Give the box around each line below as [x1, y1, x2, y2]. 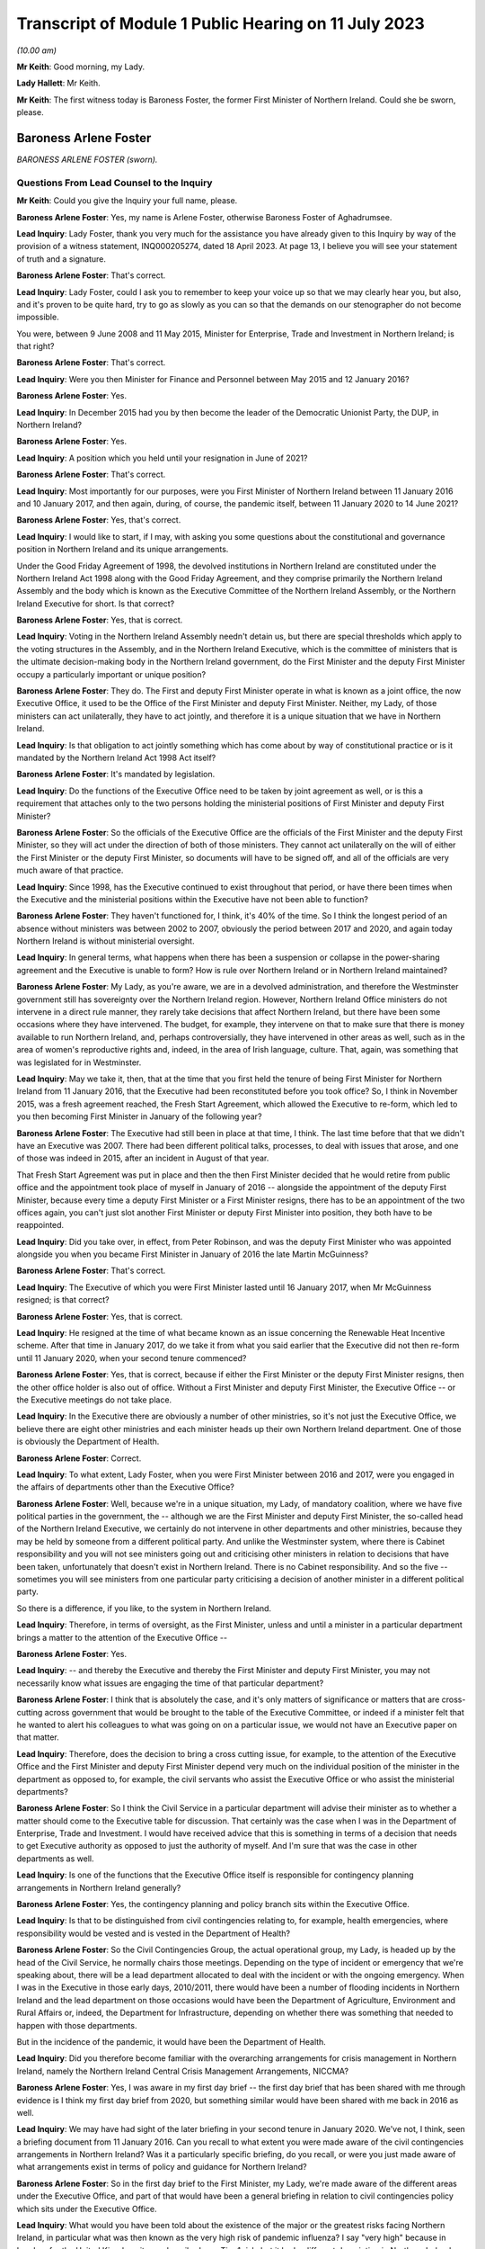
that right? [16, 341, 55, 352]
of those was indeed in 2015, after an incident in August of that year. [16, 1152, 269, 1164]
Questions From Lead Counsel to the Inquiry [16, 176, 213, 189]
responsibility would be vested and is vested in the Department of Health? [16, 1928, 291, 1939]
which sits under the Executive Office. [16, 2203, 157, 2214]
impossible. [16, 311, 59, 323]
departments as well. [16, 1853, 94, 1864]
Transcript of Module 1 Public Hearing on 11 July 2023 [16, 13, 426, 33]
